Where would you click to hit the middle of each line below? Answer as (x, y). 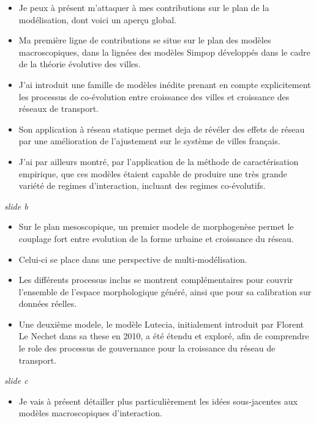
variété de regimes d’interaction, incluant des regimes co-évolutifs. (142, 186)
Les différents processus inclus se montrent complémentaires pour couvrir (156, 280)
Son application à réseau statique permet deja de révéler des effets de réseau (162, 129)
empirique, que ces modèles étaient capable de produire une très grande (153, 173)
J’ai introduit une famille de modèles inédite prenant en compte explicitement (165, 84)
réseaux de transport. (58, 109)
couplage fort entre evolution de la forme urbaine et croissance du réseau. (156, 238)
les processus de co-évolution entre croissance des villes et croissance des (154, 96)
